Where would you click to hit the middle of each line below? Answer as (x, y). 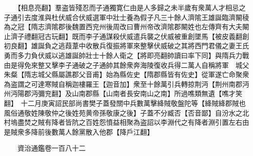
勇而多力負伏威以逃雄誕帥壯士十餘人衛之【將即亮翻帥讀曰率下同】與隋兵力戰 (126, 55)
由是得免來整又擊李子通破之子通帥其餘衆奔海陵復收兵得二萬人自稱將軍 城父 (126, 65)
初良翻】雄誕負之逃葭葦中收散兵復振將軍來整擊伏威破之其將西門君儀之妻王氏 (126, 46)
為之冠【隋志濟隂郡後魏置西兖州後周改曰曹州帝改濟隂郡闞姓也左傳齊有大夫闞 (126, 27)
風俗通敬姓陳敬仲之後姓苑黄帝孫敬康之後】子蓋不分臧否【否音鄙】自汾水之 (123, 112)
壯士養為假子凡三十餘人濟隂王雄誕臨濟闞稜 (181, 17)
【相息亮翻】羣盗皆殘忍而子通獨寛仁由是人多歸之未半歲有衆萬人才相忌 (128, 7)
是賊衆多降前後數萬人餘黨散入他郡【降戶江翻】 (79, 131)
